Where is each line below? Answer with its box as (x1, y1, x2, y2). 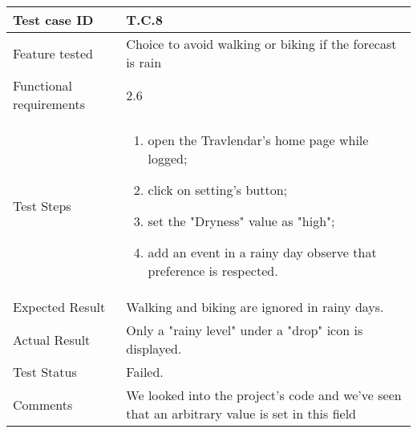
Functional (13, 76, 73, 95)
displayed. (126, 339, 182, 358)
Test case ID (13, 10, 94, 29)
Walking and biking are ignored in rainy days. (126, 297, 384, 316)
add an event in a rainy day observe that (148, 243, 377, 261)
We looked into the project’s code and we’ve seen (126, 386, 402, 404)
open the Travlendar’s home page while (148, 131, 369, 149)
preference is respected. (148, 261, 278, 280)
